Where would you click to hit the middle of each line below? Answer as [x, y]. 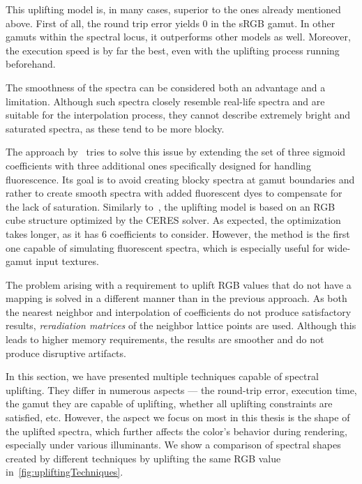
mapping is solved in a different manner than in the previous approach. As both [176, 298]
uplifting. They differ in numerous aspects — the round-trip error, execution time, [181, 390]
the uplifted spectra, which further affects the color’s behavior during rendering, [176, 431]
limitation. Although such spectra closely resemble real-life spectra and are [165, 101]
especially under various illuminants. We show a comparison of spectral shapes [173, 445]
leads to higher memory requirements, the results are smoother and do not [165, 339]
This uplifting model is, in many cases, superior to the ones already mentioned [173, 9]
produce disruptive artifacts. [66, 353]
